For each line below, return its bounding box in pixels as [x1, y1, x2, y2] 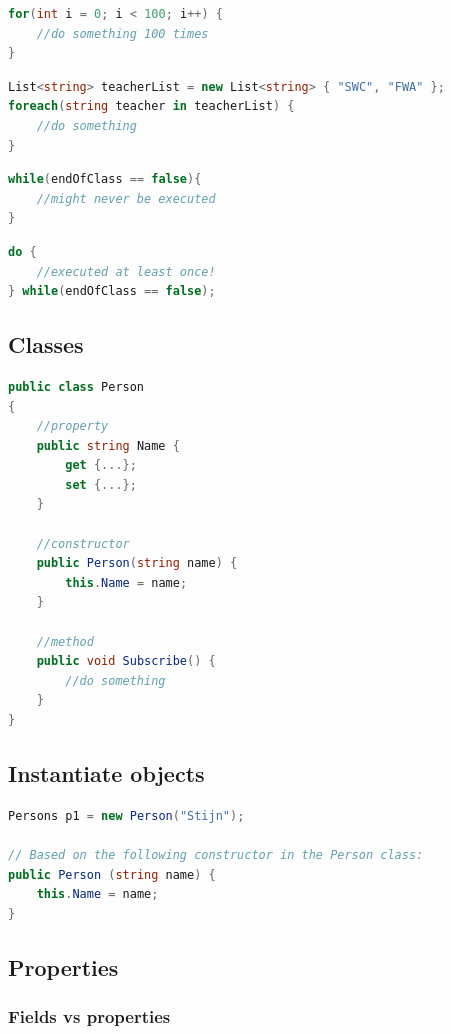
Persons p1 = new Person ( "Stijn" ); [8, 808, 245, 823]
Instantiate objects [8, 758, 205, 788]
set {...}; [65, 477, 137, 492]
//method [36, 634, 94, 649]
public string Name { [36, 438, 180, 453]
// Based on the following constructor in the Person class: [8, 848, 424, 862]
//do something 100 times [36, 26, 209, 41]
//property [36, 419, 109, 434]
